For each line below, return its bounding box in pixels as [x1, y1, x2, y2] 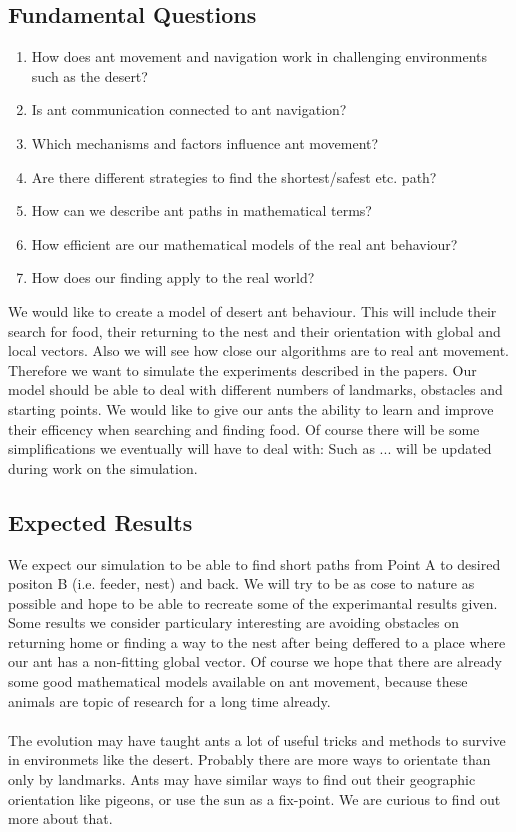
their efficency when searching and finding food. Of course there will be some [8, 418, 480, 439]
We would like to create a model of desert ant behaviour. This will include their [8, 300, 497, 321]
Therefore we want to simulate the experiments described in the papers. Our [8, 359, 477, 380]
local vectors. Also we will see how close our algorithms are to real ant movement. [8, 340, 509, 361]
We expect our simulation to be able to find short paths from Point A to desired [8, 553, 501, 574]
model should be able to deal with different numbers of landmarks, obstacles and [8, 379, 503, 400]
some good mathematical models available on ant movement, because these [8, 671, 468, 692]
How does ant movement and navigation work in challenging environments [31, 46, 488, 67]
